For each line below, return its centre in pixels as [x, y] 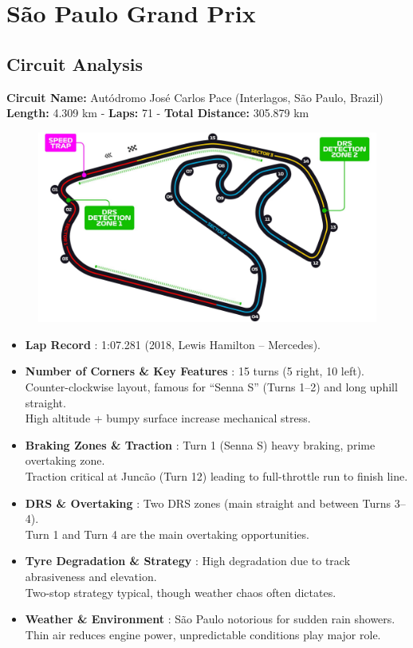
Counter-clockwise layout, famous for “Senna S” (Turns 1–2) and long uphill [211, 387]
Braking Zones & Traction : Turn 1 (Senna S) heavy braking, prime [200, 444]
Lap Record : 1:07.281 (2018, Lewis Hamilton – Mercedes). [173, 344]
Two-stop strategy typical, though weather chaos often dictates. [181, 592]
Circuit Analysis [75, 63]
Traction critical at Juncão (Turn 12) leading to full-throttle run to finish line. [216, 476]
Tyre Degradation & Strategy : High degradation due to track [188, 561]
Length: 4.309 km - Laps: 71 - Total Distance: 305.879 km [158, 113]
